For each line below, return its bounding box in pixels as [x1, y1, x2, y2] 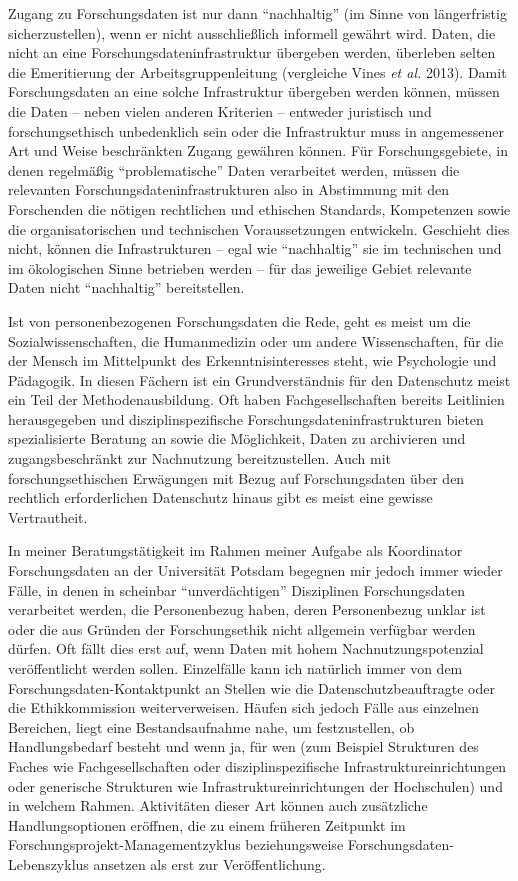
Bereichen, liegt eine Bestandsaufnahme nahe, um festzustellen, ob [8, 716, 415, 737]
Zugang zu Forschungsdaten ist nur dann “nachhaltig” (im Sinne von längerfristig [8, 3, 507, 23]
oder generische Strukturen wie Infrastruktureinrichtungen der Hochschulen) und [8, 775, 503, 796]
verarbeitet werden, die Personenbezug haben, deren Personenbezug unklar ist [8, 599, 486, 620]
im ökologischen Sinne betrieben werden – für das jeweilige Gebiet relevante [8, 257, 472, 278]
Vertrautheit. [8, 506, 88, 527]
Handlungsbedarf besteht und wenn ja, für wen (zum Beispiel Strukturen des [8, 736, 479, 757]
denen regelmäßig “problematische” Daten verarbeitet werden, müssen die [8, 159, 460, 180]
